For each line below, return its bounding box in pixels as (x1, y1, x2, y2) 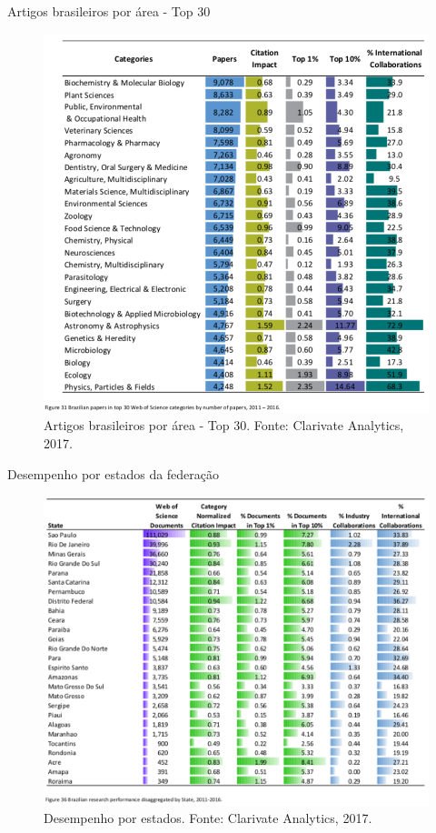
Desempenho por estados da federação (7, 464, 220, 483)
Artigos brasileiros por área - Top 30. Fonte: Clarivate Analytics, (44, 416, 404, 435)
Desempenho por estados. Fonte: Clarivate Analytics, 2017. (44, 808, 372, 828)
